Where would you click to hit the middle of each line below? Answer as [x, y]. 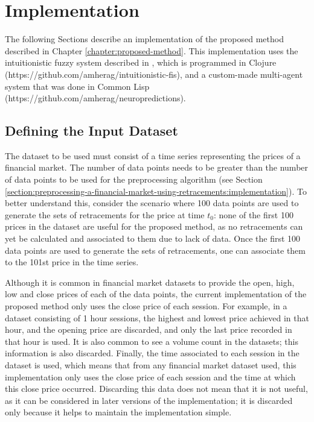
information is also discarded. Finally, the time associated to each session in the [152, 353]
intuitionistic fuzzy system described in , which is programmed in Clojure [141, 62]
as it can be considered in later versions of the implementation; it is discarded [149, 400]
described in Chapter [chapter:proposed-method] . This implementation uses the [152, 50]
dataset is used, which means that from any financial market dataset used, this [151, 364]
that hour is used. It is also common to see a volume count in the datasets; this [152, 341]
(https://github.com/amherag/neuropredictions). [95, 98]
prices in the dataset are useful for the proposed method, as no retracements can [154, 226]
